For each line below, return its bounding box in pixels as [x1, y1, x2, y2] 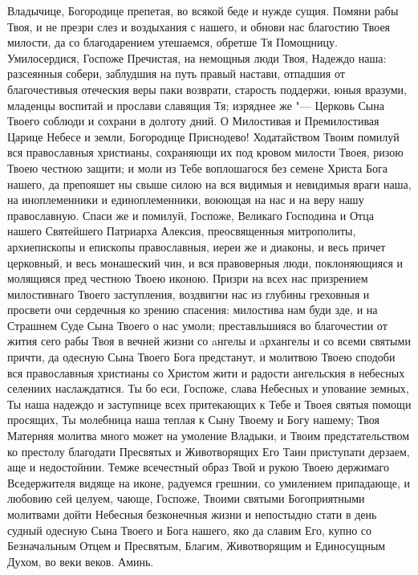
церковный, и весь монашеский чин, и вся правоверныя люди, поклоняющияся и [7, 254, 404, 271]
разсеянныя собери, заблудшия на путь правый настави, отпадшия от [7, 65, 345, 82]
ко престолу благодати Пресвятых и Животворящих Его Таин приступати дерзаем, [7, 442, 410, 459]
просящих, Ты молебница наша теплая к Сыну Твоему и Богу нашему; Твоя [7, 411, 379, 428]
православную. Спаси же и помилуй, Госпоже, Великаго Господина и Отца [7, 206, 374, 223]
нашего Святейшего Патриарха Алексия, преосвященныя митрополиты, [7, 222, 356, 239]
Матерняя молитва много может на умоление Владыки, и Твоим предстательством [7, 427, 410, 444]
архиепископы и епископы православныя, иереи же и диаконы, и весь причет [7, 238, 386, 255]
